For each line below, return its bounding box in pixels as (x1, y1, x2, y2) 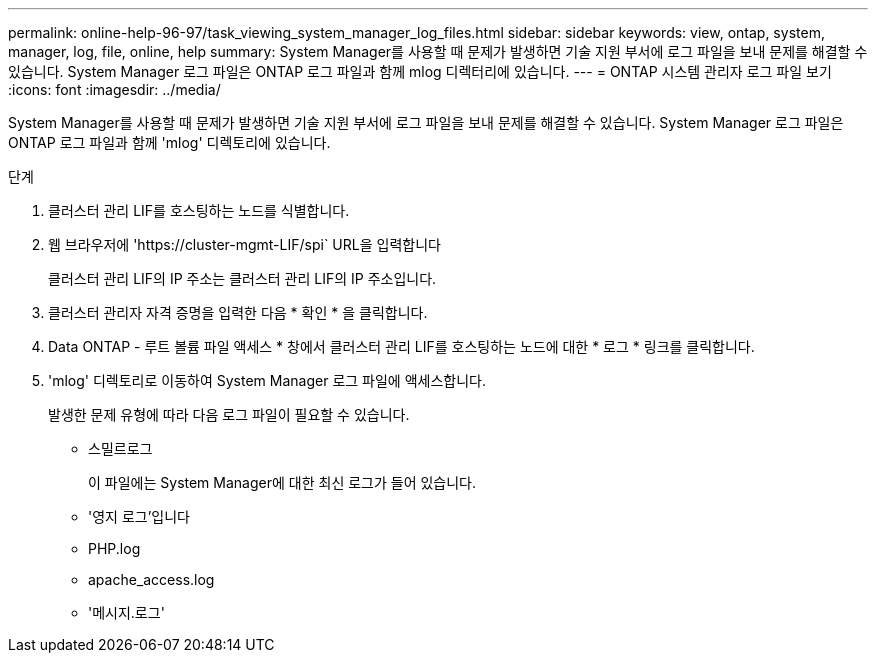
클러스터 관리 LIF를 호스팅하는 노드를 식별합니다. (48, 202, 350, 219)
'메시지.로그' (88, 604, 165, 621)
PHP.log (88, 540, 141, 557)
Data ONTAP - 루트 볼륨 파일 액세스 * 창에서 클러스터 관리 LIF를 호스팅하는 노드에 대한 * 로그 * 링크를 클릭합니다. (48, 338, 755, 355)
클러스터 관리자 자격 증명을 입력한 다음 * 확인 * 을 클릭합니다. (48, 304, 428, 321)
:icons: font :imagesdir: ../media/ (8, 81, 221, 98)
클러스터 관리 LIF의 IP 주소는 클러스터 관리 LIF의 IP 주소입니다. (48, 270, 437, 287)
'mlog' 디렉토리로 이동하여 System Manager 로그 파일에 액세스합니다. (48, 372, 486, 389)
